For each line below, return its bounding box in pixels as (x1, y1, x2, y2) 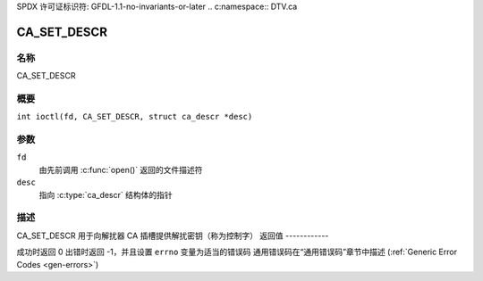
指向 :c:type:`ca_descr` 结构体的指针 (38, 189, 174, 200)
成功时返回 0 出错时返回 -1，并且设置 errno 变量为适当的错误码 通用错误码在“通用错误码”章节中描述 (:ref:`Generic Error (16, 246, 458, 258)
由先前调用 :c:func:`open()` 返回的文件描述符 (38, 164, 203, 175)
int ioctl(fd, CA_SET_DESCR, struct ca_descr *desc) (16, 112, 253, 122)
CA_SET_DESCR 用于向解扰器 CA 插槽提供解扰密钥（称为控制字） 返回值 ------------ (16, 230, 329, 241)
